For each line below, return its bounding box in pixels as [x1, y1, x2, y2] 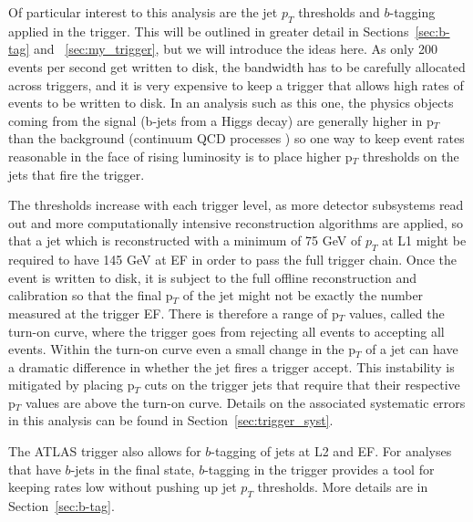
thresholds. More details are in [257, 477, 428, 496]
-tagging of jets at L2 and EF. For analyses [211, 442, 452, 461]
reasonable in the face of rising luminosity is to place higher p [8, 146, 353, 165]
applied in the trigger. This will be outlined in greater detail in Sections [8, 21, 409, 40]
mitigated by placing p [8, 375, 135, 394]
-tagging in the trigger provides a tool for [204, 459, 435, 478]
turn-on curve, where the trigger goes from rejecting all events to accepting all [8, 321, 445, 340]
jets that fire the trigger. [8, 164, 145, 183]
